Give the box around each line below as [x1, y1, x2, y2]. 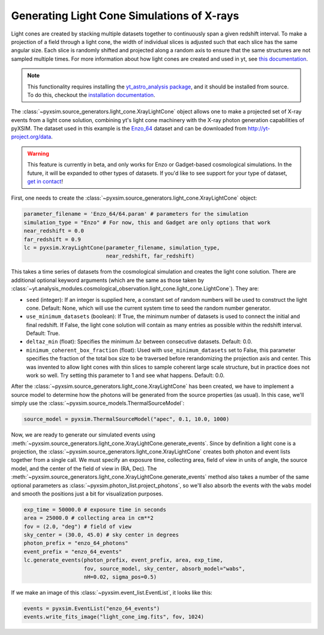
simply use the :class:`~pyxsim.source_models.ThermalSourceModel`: [11, 400, 185, 407]
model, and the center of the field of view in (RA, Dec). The [11, 465, 157, 472]
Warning [27, 150, 49, 157]
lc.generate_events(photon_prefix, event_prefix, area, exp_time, [23, 557, 223, 563]
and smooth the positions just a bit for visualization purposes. [11, 490, 163, 497]
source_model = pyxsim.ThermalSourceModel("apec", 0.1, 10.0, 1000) [23, 416, 230, 423]
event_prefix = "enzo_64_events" [23, 548, 122, 555]
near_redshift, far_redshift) [106, 253, 195, 260]
